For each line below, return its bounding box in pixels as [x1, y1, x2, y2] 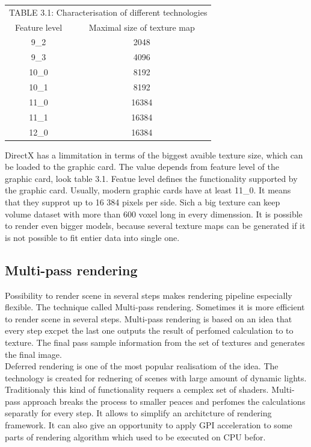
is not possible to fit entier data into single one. [5, 231, 180, 243]
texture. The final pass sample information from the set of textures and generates [5, 336, 305, 348]
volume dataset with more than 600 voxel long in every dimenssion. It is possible [5, 207, 303, 220]
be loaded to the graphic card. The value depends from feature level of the [5, 160, 280, 173]
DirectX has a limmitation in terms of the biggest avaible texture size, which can [5, 148, 303, 161]
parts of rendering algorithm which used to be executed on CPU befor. [5, 430, 266, 443]
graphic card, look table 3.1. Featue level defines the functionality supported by [5, 172, 298, 184]
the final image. [5, 348, 62, 360]
